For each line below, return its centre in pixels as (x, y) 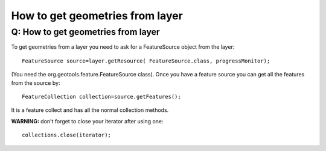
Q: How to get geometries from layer (85, 32)
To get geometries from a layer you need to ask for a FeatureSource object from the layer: (123, 47)
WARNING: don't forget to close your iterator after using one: (87, 121)
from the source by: (36, 83)
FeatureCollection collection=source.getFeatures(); (101, 97)
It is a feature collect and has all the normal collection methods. (90, 110)
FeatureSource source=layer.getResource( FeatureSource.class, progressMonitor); (146, 61)
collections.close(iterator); (67, 135)
